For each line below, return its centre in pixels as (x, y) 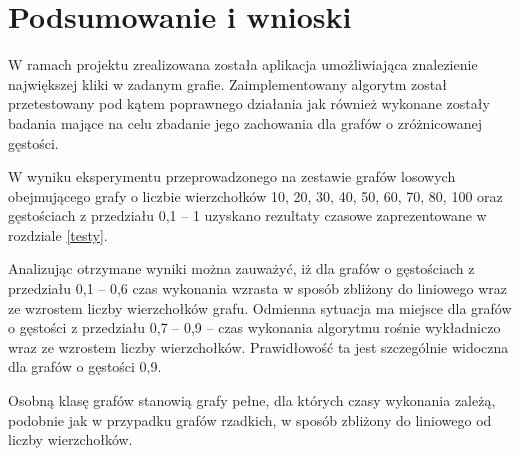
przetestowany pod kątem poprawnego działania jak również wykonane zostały (249, 103)
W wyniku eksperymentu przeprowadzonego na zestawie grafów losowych (232, 176)
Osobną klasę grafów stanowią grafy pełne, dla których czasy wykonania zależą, (252, 400)
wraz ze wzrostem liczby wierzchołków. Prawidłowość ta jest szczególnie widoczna (258, 346)
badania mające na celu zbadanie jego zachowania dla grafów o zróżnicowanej (245, 122)
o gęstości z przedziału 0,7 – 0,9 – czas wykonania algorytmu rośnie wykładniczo (254, 327)
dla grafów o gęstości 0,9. (85, 366)
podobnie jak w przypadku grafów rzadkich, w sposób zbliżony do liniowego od (250, 419)
